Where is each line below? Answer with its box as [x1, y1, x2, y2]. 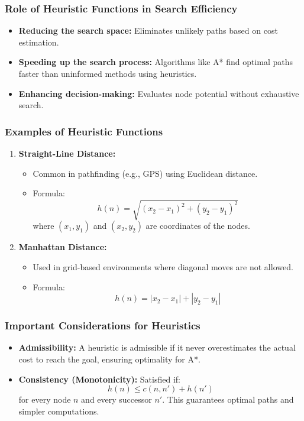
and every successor [81, 393, 152, 406]
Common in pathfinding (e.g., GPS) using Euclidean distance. [33, 167, 258, 179]
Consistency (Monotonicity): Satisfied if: [18, 373, 180, 385]
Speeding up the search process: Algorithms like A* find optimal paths [18, 56, 293, 68]
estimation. [18, 35, 59, 48]
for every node [18, 393, 71, 406]
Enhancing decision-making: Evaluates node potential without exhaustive [18, 87, 299, 99]
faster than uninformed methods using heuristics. [18, 67, 197, 79]
